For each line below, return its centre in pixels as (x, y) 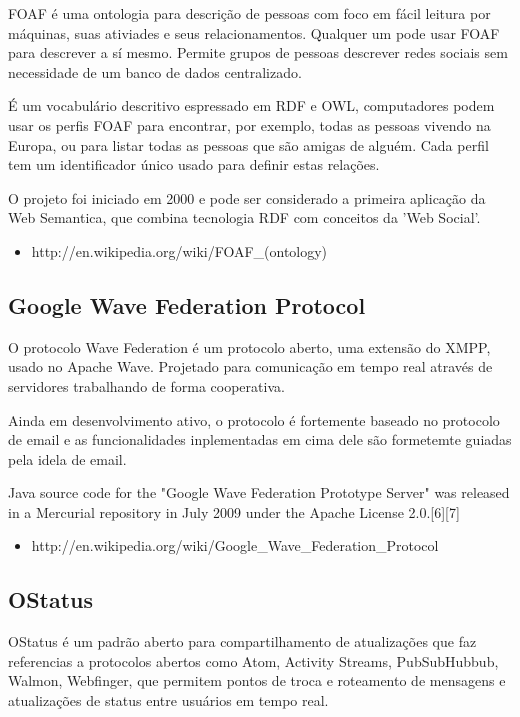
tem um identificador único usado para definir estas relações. (194, 164)
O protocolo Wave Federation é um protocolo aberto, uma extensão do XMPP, (249, 346)
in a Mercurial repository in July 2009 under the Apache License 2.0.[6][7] (234, 511)
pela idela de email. (67, 458)
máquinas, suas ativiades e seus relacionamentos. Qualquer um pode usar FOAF (254, 32)
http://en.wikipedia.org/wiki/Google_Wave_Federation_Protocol (235, 545)
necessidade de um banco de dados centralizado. (155, 71)
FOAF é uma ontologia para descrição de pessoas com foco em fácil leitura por (249, 13)
